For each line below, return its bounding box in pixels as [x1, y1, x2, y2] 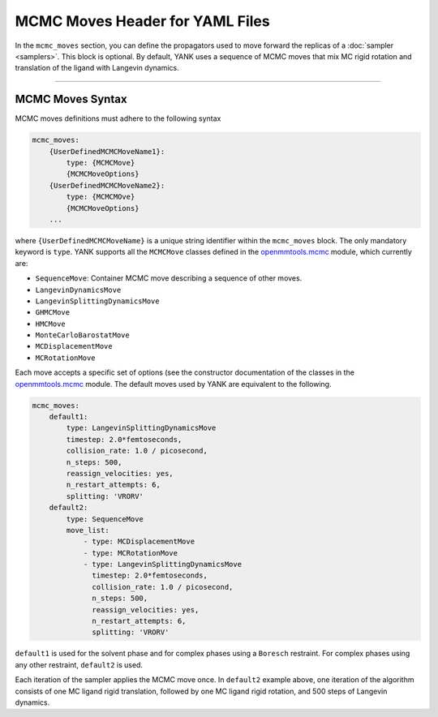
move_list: [66, 526, 109, 535]
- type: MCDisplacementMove [83, 537, 195, 547]
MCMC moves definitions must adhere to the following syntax [15, 114, 221, 123]
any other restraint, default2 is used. [15, 659, 144, 669]
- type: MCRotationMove [83, 548, 178, 557]
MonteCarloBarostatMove [35, 331, 130, 340]
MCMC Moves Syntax [15, 92, 127, 106]
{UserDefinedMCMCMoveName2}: [49, 181, 165, 190]
